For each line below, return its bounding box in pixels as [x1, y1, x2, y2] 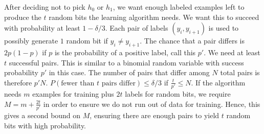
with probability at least [4, 23, 80, 33]
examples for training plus [32, 88, 114, 99]
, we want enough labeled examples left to [113, 2, 245, 12]
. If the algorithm [191, 77, 246, 87]
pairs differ [101, 79, 136, 87]
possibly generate [4, 35, 58, 46]
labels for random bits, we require [125, 88, 231, 99]
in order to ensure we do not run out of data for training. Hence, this [43, 98, 260, 109]
